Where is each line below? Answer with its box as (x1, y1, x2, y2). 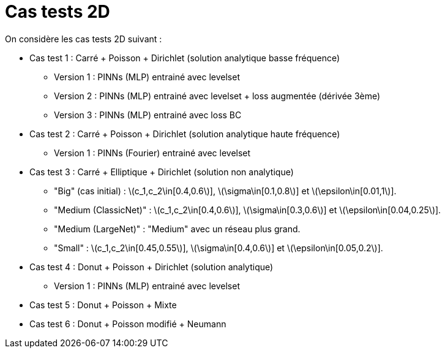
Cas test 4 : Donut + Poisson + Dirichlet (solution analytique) (29, 261, 274, 272)
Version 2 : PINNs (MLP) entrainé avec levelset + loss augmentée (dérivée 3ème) (54, 90, 381, 101)
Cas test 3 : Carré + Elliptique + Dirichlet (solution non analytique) (29, 166, 294, 177)
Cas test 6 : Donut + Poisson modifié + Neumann (29, 318, 226, 329)
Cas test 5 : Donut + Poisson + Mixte (29, 299, 177, 310)
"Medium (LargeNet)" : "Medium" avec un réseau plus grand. (54, 223, 301, 234)
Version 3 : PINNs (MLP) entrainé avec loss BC (54, 109, 242, 120)
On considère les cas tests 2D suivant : (5, 33, 162, 44)
